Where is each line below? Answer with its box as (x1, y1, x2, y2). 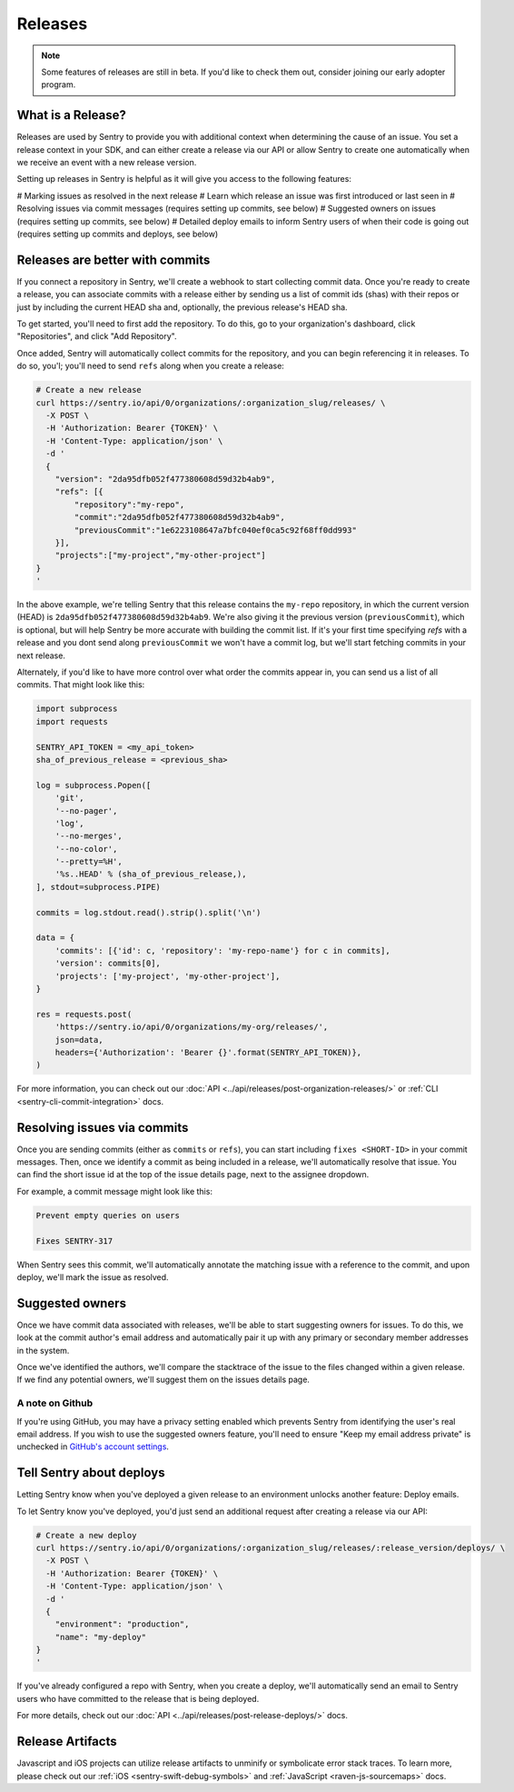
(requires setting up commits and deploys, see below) (16, 228, 219, 239)
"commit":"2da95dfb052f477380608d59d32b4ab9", (74, 512, 285, 523)
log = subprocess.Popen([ (35, 780, 152, 790)
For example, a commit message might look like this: (16, 1186, 213, 1196)
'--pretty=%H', (54, 856, 123, 867)
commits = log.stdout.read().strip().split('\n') (35, 907, 262, 917)
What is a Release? (16, 107, 126, 123)
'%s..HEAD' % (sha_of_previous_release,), (54, 869, 247, 879)
